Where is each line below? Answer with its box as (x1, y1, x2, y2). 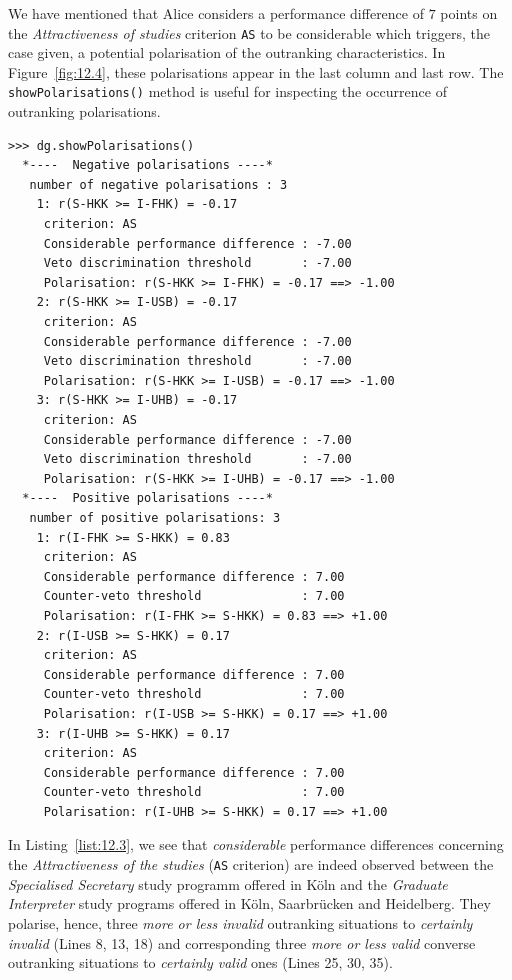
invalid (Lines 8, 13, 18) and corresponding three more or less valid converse (8, 932, 476, 953)
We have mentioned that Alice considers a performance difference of (8, 3, 424, 23)
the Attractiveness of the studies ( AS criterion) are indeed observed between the (8, 854, 494, 875)
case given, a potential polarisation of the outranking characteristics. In (8, 42, 446, 63)
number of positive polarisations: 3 (29, 510, 281, 525)
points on (440, 3, 498, 23)
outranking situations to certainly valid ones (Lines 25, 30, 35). (8, 952, 393, 973)
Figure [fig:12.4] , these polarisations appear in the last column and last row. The (8, 61, 504, 82)
